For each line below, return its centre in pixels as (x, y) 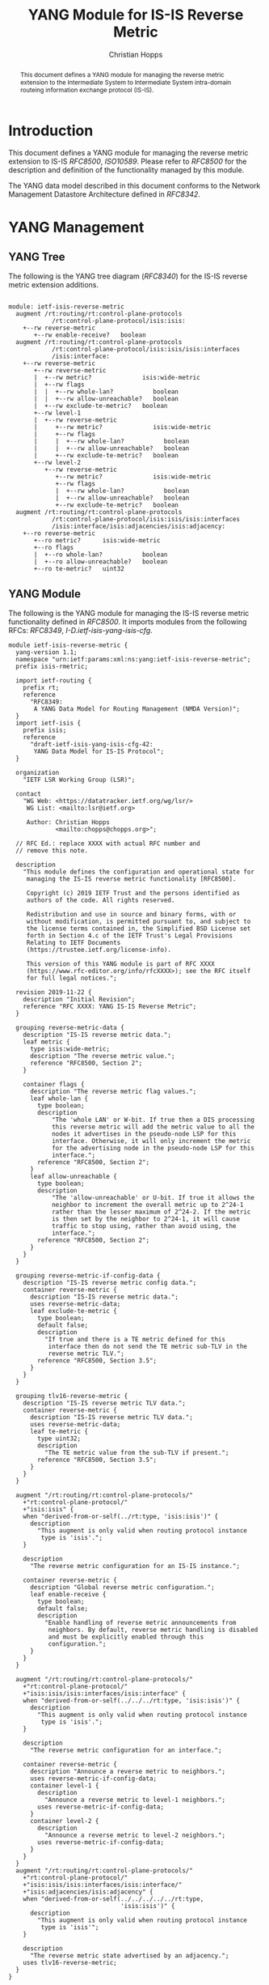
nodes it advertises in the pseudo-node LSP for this (144, 1134)
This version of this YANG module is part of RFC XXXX (121, 964)
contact (29, 794)
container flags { (54, 1085)
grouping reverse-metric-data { (70, 1028)
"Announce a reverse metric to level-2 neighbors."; (135, 1835)
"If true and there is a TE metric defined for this (135, 1340)
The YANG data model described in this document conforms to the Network (134, 186)
